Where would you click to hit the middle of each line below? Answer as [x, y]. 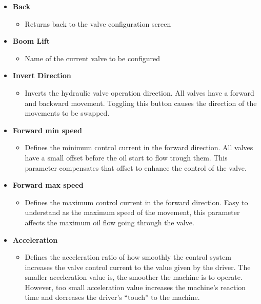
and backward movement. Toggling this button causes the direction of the [141, 103]
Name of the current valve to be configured [92, 58]
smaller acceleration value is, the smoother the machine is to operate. [134, 277]
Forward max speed [48, 185]
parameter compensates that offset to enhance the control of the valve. [136, 167]
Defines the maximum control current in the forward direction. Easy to [136, 202]
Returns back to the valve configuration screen [98, 23]
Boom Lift [31, 41]
